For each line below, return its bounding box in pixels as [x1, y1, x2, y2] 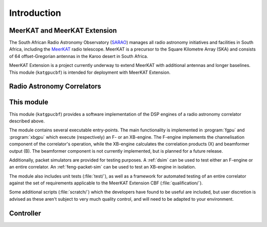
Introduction [9, 7, 61, 18]
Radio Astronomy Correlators [9, 82, 101, 91]
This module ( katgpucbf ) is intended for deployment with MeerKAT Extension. [9, 69, 171, 75]
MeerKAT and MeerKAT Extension [9, 26, 117, 35]
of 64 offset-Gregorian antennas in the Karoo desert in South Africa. [9, 53, 148, 59]
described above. [9, 118, 45, 124]
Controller [9, 209, 42, 218]
